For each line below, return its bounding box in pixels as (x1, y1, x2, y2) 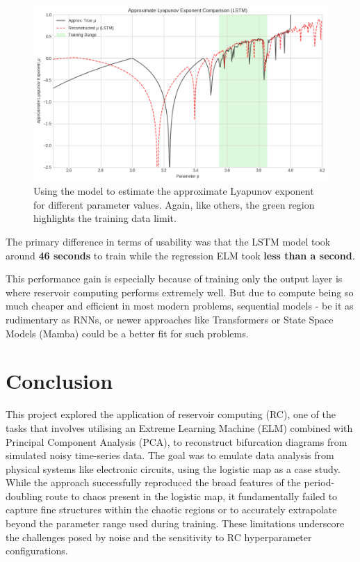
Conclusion (6, 367, 113, 395)
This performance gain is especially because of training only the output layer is (6, 271, 343, 286)
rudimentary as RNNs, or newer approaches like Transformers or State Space (6, 312, 334, 327)
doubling (6, 488, 42, 503)
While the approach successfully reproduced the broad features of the (6, 475, 301, 490)
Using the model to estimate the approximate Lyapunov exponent (33, 184, 314, 198)
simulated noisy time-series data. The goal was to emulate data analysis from (6, 448, 334, 463)
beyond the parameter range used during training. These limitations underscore (6, 516, 345, 531)
